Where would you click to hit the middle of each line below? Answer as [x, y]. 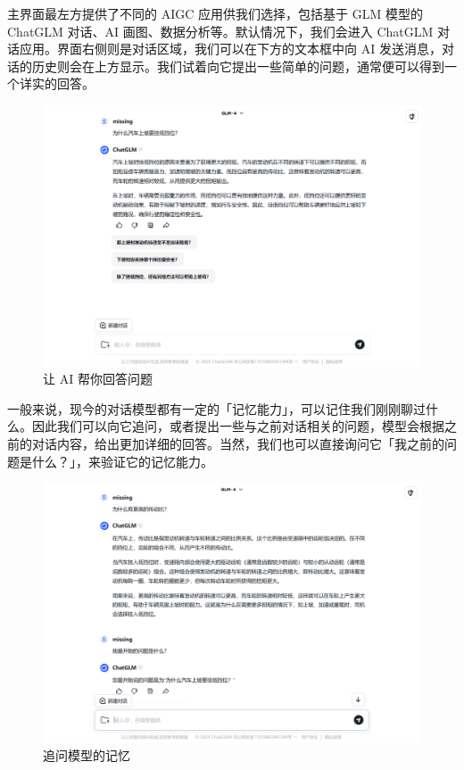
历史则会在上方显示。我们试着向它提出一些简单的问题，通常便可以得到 [238, 66]
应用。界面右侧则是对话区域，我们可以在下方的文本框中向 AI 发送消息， [230, 49]
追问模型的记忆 [87, 754]
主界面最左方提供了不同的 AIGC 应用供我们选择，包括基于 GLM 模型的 [215, 13]
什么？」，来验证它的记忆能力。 [122, 461]
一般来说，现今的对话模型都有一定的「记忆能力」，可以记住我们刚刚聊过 [216, 408]
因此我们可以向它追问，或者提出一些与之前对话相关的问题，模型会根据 [238, 426]
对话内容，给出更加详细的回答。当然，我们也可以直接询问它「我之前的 [238, 444]
